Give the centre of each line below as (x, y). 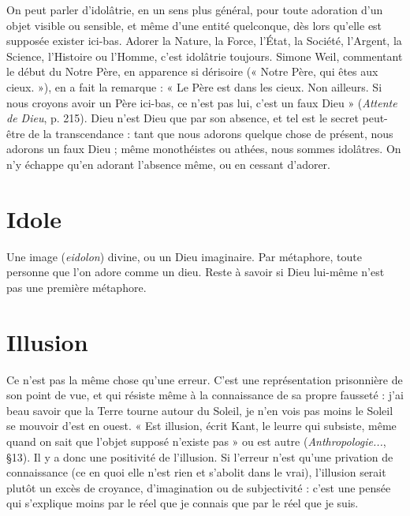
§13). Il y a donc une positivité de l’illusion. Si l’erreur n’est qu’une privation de (200, 456)
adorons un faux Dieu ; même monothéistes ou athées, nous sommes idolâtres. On (204, 149)
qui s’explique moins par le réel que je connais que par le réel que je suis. (183, 503)
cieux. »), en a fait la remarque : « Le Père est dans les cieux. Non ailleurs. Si (194, 86)
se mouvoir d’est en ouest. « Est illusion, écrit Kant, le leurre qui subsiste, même (201, 426)
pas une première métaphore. (76, 287)
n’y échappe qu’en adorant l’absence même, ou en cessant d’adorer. (168, 164)
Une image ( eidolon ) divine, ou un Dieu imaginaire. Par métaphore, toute (184, 256)
